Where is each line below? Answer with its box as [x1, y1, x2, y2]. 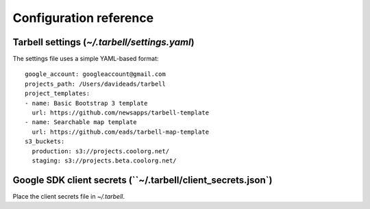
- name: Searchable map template [25, 119, 137, 126]
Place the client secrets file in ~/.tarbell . [12, 192, 125, 200]
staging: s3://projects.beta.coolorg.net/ [32, 156, 177, 164]
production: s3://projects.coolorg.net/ [32, 147, 170, 155]
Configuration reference [12, 10, 154, 25]
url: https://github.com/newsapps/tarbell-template [32, 109, 209, 116]
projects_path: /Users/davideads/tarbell [25, 79, 166, 88]
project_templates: [25, 90, 90, 97]
